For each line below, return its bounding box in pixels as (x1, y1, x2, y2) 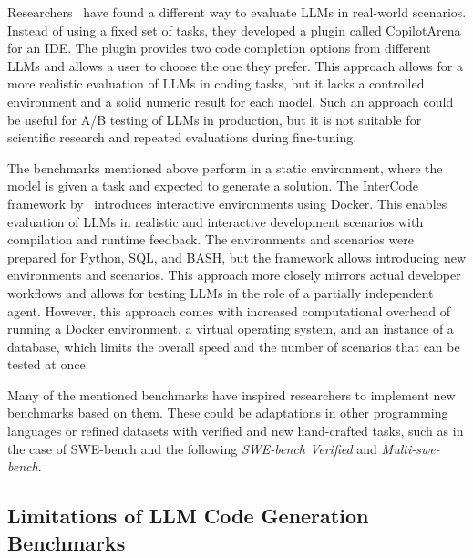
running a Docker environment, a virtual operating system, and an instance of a (7, 319, 454, 338)
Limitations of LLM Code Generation (7, 501, 369, 530)
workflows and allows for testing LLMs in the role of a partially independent (7, 283, 434, 302)
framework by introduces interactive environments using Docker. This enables (7, 193, 447, 212)
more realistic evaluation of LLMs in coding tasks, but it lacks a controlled (7, 74, 425, 93)
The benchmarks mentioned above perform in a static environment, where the (7, 158, 443, 177)
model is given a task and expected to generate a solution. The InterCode (7, 176, 418, 195)
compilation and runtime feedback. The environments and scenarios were (7, 230, 415, 249)
